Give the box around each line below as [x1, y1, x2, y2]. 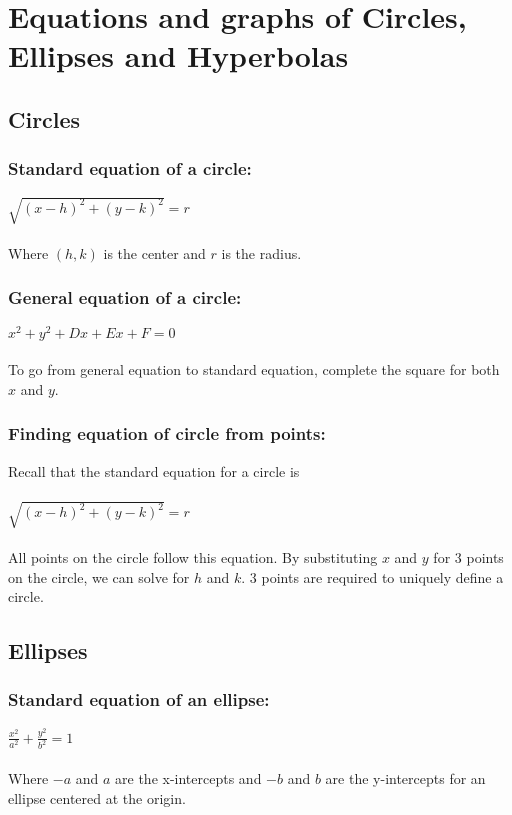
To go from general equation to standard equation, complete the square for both [8, 359, 500, 380]
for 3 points [433, 546, 504, 567]
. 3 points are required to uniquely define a [241, 566, 504, 587]
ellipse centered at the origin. [8, 787, 186, 808]
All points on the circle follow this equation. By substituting [8, 546, 378, 567]
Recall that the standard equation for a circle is [8, 460, 300, 481]
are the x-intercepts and [115, 768, 262, 789]
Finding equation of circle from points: [8, 421, 326, 446]
